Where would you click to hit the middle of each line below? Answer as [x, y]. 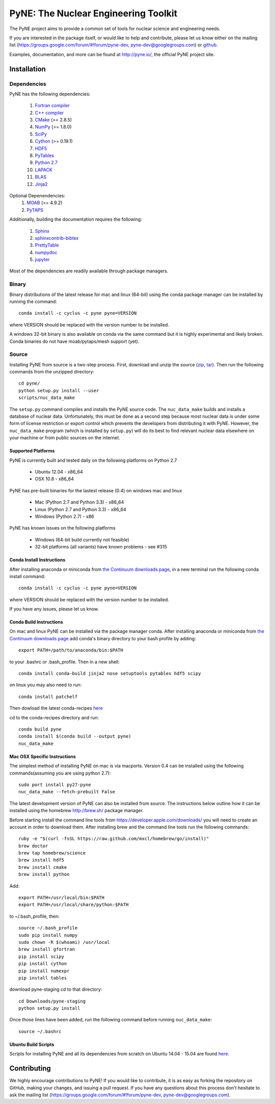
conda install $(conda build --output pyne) [75, 736]
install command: [27, 576]
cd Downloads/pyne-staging [52, 1001]
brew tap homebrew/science [52, 853]
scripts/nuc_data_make [47, 398]
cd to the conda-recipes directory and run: [54, 717]
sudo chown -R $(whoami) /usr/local [64, 942]
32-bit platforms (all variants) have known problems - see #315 [101, 547]
